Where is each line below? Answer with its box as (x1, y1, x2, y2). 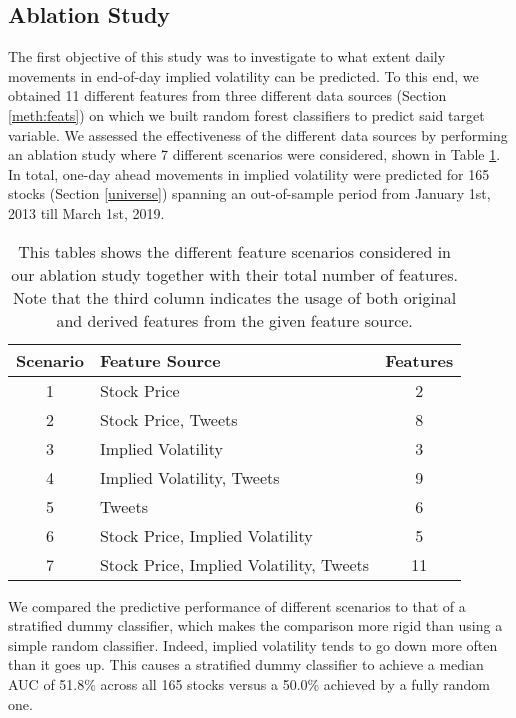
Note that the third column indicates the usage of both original (12, 285, 457, 309)
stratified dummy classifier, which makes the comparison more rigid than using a (8, 615, 503, 636)
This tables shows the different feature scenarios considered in (18, 239, 451, 263)
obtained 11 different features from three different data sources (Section (8, 85, 447, 106)
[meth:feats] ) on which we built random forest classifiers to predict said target (8, 104, 485, 125)
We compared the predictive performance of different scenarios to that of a (8, 595, 466, 616)
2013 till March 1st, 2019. (8, 202, 165, 223)
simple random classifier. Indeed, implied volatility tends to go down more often (8, 634, 498, 655)
